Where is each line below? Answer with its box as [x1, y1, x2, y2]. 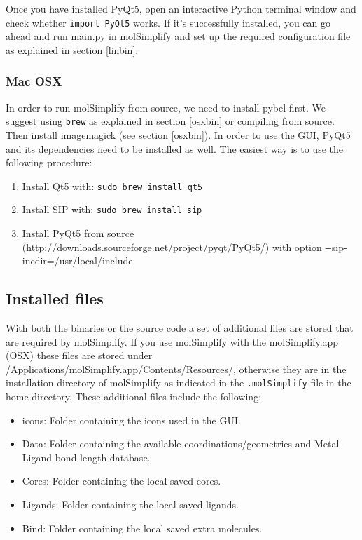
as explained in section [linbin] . [6, 42, 139, 57]
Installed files [6, 288, 104, 309]
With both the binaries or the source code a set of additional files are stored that [6, 320, 354, 335]
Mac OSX [6, 72, 62, 90]
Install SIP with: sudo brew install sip [22, 202, 202, 217]
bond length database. [55, 450, 151, 464]
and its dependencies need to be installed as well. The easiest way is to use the [6, 141, 343, 156]
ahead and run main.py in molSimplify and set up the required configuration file [6, 29, 351, 43]
